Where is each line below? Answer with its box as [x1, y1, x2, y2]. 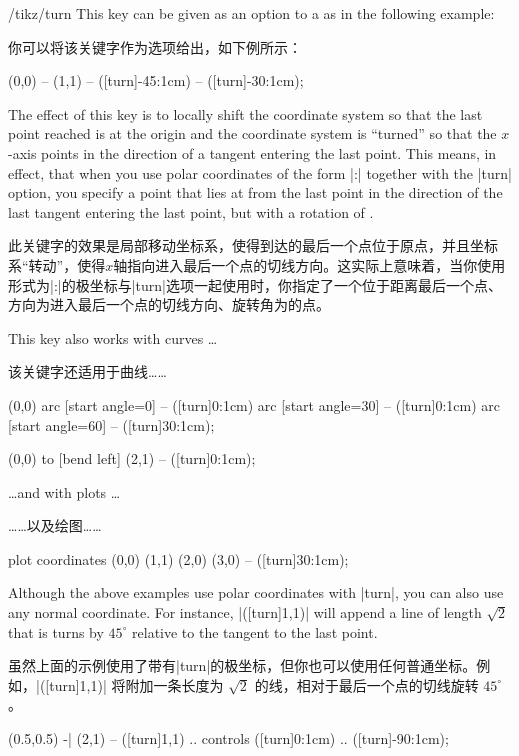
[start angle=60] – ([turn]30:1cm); [8, 414, 215, 435]
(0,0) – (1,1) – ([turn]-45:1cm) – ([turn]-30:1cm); [8, 70, 304, 91]
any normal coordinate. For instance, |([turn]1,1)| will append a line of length [8, 602, 482, 623]
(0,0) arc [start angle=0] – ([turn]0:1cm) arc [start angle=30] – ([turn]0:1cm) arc [8, 394, 501, 415]
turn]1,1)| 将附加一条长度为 [49, 674, 224, 695]
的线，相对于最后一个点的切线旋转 [254, 674, 479, 695]
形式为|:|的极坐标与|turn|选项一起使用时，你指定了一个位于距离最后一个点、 [8, 274, 502, 295]
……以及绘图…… [8, 515, 102, 536]
